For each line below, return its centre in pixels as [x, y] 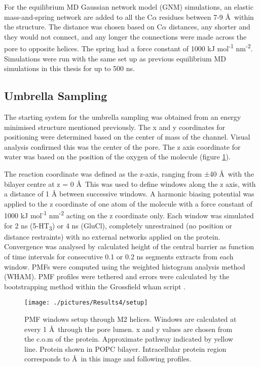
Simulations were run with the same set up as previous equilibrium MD [115, 58]
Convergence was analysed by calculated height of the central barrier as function [129, 246]
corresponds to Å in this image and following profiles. [108, 359]
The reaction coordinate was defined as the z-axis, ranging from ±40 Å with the [129, 173]
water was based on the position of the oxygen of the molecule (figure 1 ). [117, 157]
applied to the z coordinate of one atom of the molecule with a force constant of [128, 203]
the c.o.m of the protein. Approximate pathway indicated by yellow [129, 339]
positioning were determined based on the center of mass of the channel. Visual [127, 137]
